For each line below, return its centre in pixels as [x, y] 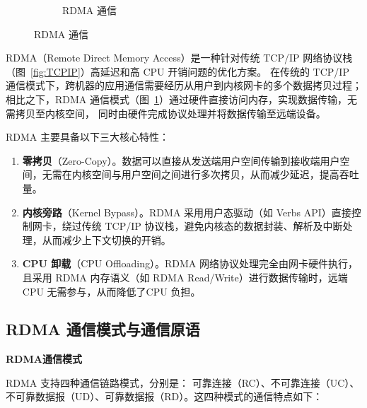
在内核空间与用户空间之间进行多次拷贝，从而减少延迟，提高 [200, 174]
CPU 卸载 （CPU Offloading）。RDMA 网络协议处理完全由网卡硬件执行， [190, 263]
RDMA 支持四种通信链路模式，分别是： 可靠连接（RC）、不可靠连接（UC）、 [183, 382]
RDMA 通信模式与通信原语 [103, 329]
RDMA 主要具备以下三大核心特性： [87, 137]
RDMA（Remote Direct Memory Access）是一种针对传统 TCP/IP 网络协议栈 [179, 58]
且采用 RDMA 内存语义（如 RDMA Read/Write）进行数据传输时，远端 [185, 277]
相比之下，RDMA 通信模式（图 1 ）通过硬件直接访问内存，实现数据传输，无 [181, 99]
